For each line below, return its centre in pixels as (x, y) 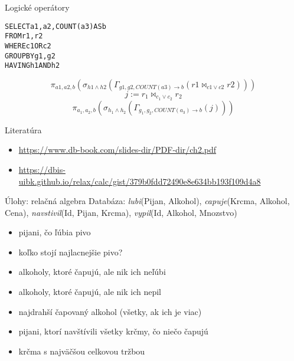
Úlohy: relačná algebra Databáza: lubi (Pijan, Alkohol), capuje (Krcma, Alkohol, (147, 201)
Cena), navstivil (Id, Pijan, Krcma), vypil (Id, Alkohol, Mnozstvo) (121, 212)
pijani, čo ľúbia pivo (55, 232)
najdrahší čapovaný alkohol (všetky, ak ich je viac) (110, 311)
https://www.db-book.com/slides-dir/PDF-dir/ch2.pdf (117, 150)
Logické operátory (37, 7)
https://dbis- (42, 169)
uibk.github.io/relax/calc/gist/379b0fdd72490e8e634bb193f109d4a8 (140, 181)
